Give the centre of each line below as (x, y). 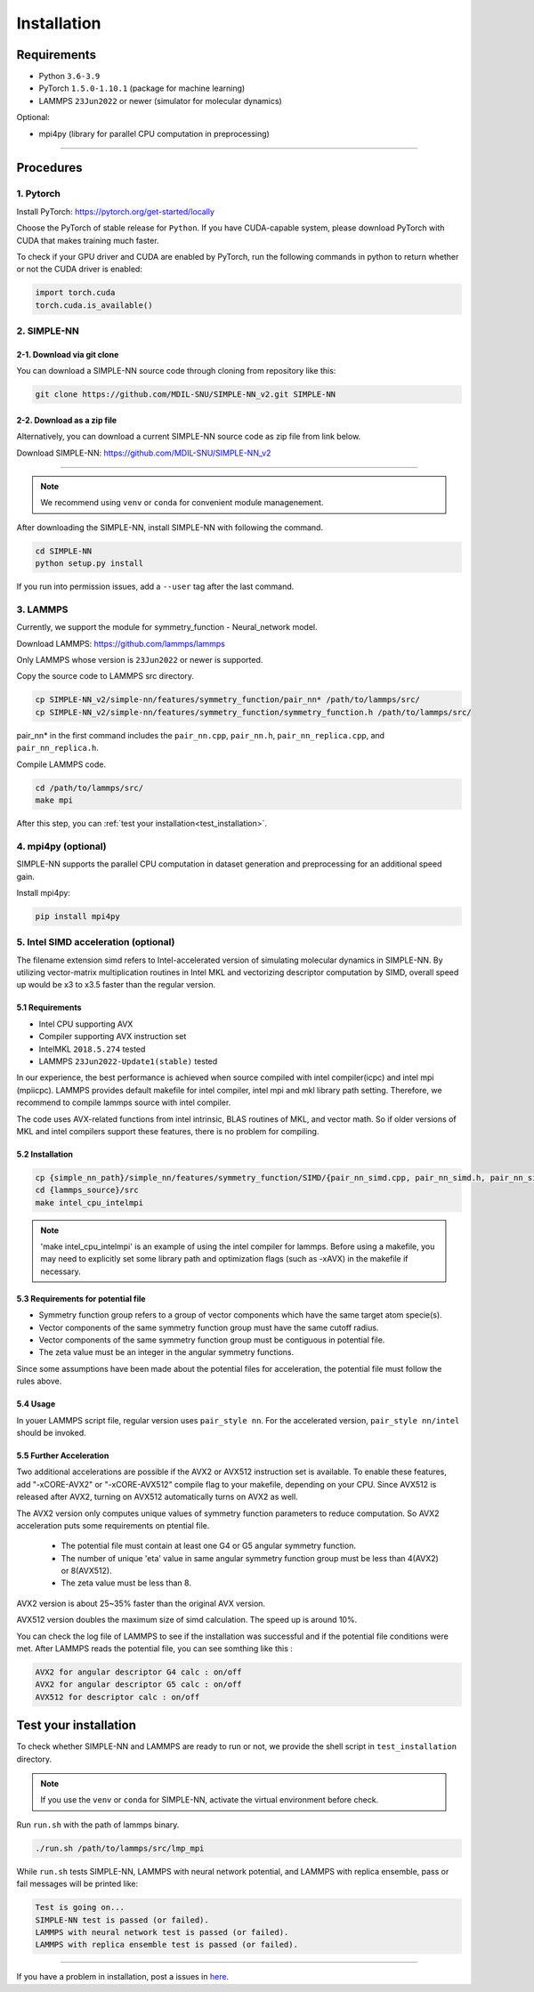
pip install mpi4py (77, 916)
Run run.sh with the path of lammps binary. (98, 1825)
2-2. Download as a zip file (67, 420)
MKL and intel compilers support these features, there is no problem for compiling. (168, 1131)
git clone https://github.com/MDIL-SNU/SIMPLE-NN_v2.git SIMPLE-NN (186, 395)
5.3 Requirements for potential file (81, 1298)
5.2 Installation (44, 1154)
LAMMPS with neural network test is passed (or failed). (162, 1932)
